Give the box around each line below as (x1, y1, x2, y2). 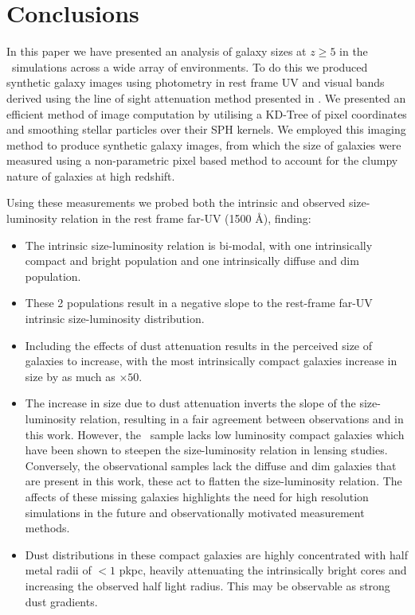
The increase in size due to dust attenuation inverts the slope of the (25, 395, 356, 411)
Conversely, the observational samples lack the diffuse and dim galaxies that (25, 457, 397, 473)
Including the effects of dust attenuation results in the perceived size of (25, 337, 373, 353)
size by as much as (25, 368, 115, 384)
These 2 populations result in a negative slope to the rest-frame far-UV (25, 294, 373, 311)
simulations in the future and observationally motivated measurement (25, 504, 365, 520)
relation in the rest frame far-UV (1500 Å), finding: (61, 210, 311, 227)
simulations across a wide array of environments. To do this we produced (11, 58, 368, 75)
